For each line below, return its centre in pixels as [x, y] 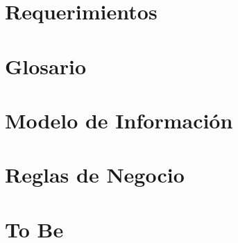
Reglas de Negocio [95, 175]
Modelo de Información [119, 120]
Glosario [46, 66]
